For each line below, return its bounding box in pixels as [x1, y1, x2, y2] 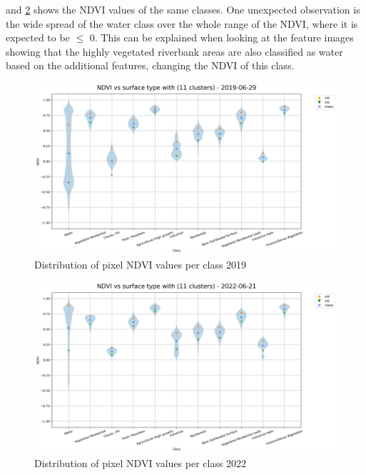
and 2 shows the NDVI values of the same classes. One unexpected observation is [6, 2, 360, 16]
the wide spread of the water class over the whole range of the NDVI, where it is [6, 16, 358, 31]
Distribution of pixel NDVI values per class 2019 [34, 256, 247, 271]
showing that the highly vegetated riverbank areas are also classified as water [6, 44, 343, 59]
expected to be [6, 30, 70, 45]
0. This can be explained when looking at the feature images [89, 30, 354, 45]
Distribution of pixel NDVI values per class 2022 [34, 456, 247, 471]
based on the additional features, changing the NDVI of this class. [6, 58, 295, 73]
